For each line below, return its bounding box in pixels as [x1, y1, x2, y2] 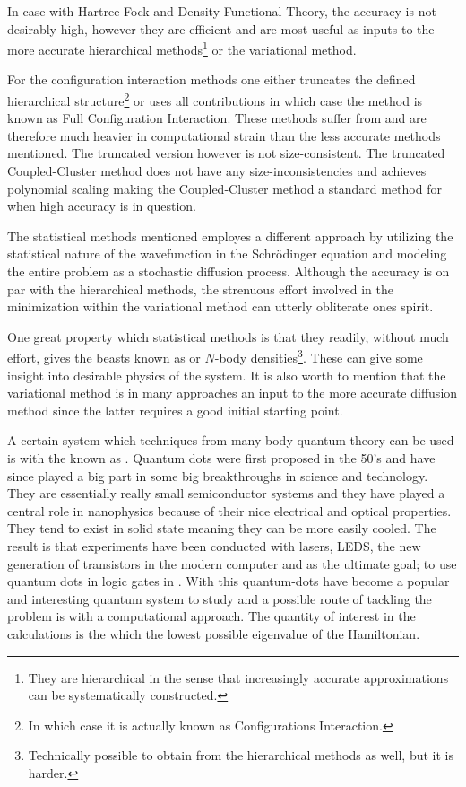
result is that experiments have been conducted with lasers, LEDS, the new [7, 537, 421, 555]
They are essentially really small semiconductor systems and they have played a [7, 484, 445, 503]
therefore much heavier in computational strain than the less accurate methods [7, 126, 441, 144]
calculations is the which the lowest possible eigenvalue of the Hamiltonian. [7, 624, 420, 643]
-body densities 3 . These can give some [214, 345, 423, 367]
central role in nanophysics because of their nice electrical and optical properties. [7, 501, 452, 520]
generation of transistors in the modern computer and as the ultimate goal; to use [7, 554, 457, 573]
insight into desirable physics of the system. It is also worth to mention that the [7, 365, 446, 384]
